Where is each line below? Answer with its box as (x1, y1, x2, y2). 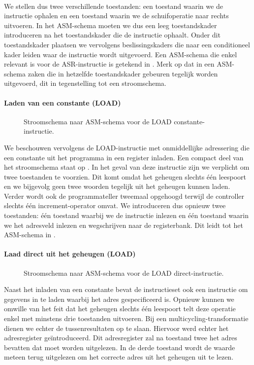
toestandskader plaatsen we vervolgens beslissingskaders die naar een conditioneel (4, 39, 250, 49)
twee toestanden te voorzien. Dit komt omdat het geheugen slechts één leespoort (4, 171, 247, 182)
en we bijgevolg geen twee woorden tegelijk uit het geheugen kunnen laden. (4, 181, 230, 191)
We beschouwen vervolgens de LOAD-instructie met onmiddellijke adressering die (4, 142, 250, 152)
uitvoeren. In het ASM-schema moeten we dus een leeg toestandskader (4, 20, 217, 30)
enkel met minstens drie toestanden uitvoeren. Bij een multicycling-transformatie (4, 313, 249, 324)
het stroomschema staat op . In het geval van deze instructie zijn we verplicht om (4, 162, 250, 172)
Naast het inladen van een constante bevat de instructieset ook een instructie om (4, 284, 248, 294)
